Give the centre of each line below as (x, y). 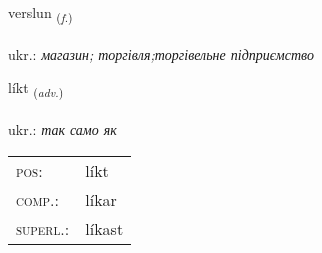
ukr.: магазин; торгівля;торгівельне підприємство (161, 53)
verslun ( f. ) (40, 13)
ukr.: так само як (62, 129)
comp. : (37, 199)
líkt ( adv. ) (36, 89)
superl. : (43, 228)
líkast (104, 228)
